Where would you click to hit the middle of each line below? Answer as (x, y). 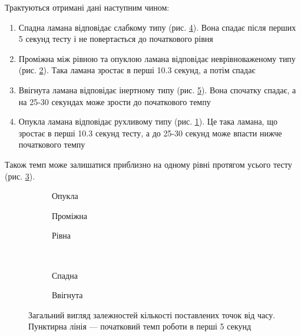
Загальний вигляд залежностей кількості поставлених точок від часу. (152, 314)
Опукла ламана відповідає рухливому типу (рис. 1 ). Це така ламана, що (148, 121)
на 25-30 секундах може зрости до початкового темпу (115, 101)
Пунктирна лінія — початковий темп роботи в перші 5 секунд (140, 326)
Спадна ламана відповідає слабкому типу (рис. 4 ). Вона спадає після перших (157, 27)
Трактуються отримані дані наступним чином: (87, 7)
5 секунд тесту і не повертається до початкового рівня (116, 39)
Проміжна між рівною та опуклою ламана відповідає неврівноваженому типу (157, 58)
